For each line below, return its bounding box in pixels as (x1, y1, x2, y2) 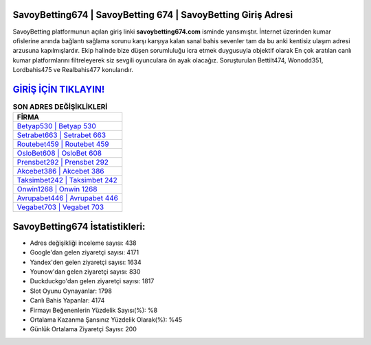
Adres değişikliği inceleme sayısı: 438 (30, 239, 137, 247)
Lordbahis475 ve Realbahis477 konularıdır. (12, 66, 134, 74)
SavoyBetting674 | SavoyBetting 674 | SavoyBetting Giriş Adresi (12, 9, 293, 21)
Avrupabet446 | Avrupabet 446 (16, 193, 118, 203)
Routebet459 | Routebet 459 (16, 139, 109, 149)
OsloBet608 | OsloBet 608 (16, 148, 102, 158)
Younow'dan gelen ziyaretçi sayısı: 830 (30, 267, 141, 276)
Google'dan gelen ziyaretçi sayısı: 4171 (30, 248, 139, 257)
